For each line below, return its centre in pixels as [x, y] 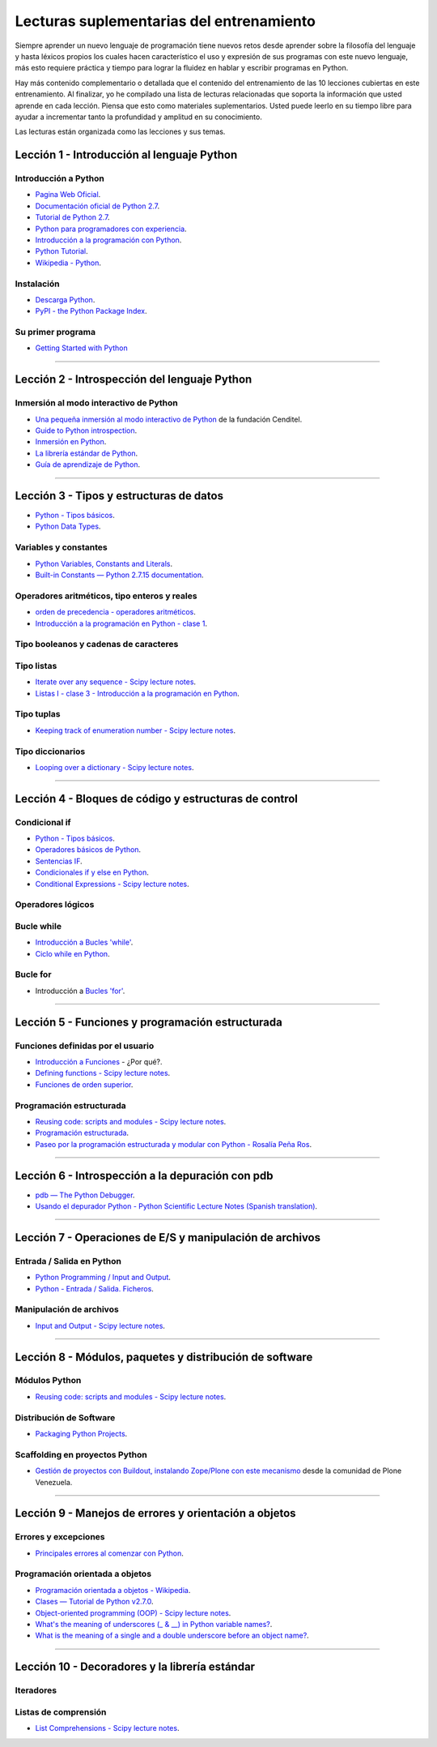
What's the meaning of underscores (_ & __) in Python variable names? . [154, 1624]
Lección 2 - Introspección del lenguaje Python [134, 380]
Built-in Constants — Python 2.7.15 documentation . [119, 575]
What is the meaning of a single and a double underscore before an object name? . [172, 1636]
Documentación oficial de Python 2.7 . [98, 206]
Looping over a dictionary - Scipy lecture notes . [115, 767]
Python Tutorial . [62, 251]
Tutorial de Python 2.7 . [72, 217]
